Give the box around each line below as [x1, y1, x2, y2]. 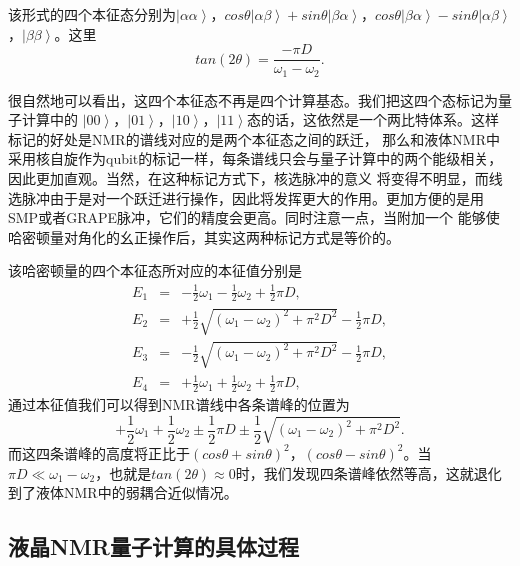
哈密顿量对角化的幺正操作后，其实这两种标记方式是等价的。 [8, 226, 400, 247]
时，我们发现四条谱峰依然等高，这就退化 [235, 462, 502, 483]
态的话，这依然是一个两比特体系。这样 [247, 109, 500, 130]
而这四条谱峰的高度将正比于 [8, 442, 190, 463]
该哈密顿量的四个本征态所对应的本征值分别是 [8, 260, 302, 281]
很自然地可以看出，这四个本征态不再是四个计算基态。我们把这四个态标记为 [8, 89, 498, 110]
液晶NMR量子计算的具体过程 [8, 531, 299, 562]
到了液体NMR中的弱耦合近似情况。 [8, 482, 238, 503]
